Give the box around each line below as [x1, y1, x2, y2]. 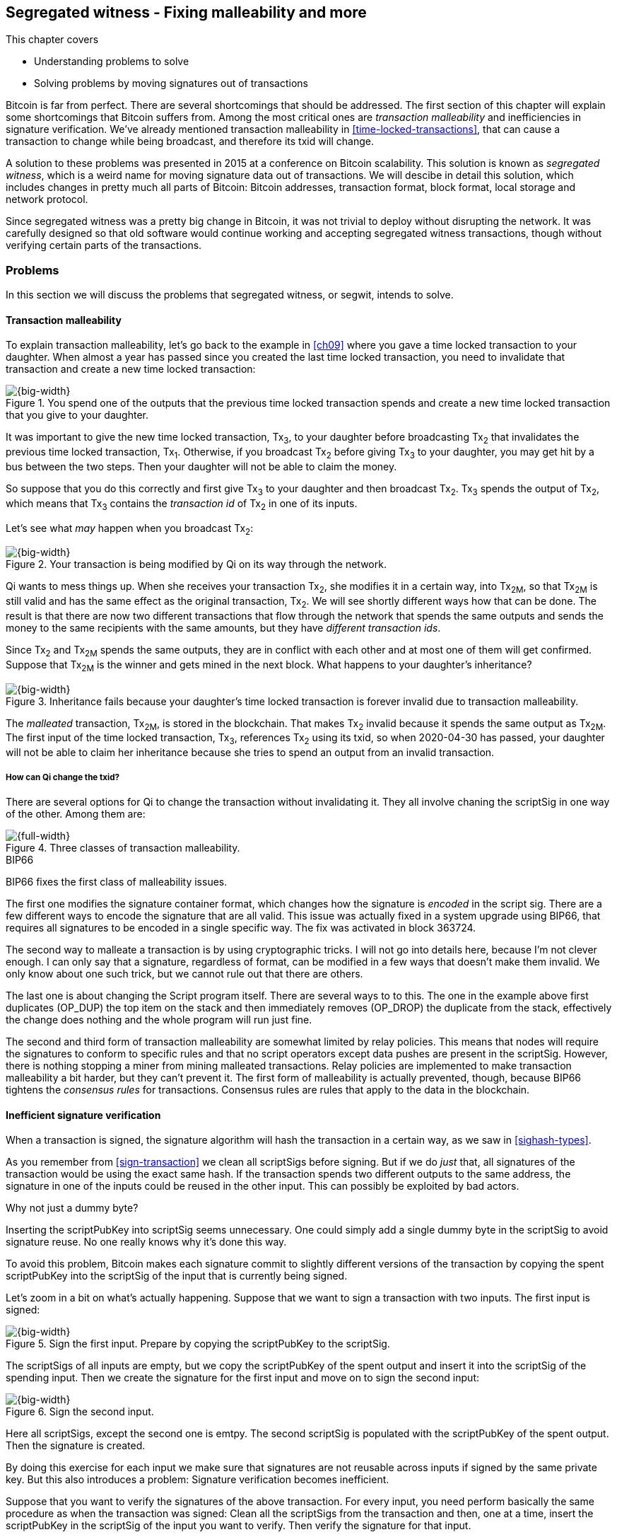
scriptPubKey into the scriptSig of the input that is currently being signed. [6, 1270, 348, 1282]
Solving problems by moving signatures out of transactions [34, 77, 309, 90]
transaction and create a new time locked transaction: [6, 363, 256, 376]
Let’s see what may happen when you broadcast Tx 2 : [6, 521, 254, 537]
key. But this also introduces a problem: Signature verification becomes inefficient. [6, 1473, 389, 1486]
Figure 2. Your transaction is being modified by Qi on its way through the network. [6, 558, 387, 571]
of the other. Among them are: [6, 807, 146, 820]
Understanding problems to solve [34, 55, 189, 68]
